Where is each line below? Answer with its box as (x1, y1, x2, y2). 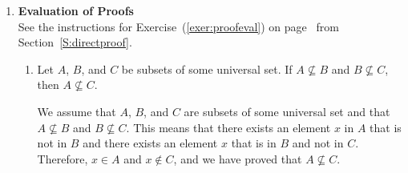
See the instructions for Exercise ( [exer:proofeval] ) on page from (18, 18, 339, 34)
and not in (292, 135, 344, 151)
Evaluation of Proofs (18, 2, 134, 18)
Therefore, (37, 150, 88, 167)
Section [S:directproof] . (18, 34, 132, 50)
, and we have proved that (173, 150, 302, 167)
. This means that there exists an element (126, 119, 331, 135)
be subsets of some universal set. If (121, 60, 293, 77)
